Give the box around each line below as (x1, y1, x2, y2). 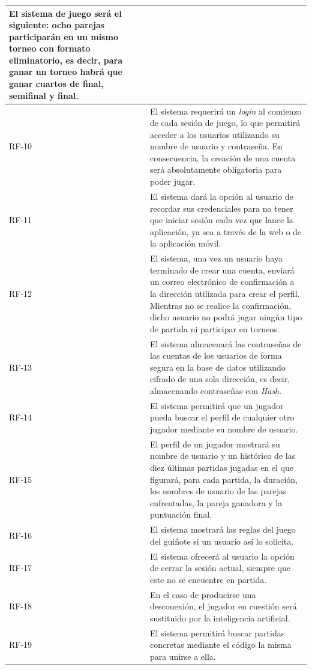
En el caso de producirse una (149, 588, 256, 600)
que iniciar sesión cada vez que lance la (149, 214, 293, 226)
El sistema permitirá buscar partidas (149, 626, 285, 639)
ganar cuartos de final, (9, 77, 104, 90)
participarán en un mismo (9, 30, 118, 43)
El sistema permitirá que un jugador (149, 399, 284, 411)
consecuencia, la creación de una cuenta (149, 151, 296, 164)
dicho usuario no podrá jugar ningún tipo (149, 311, 302, 323)
